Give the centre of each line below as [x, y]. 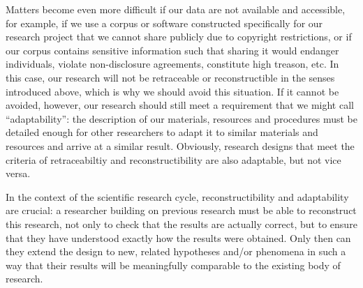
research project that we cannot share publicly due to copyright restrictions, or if [179, 37]
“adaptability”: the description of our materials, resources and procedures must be [181, 118]
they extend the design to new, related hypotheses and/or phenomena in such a [176, 251]
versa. [18, 173]
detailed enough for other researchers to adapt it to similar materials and [162, 132]
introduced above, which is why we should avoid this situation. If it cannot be [172, 91]
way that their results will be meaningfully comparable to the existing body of [173, 265]
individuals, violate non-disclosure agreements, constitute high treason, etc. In [172, 64]
